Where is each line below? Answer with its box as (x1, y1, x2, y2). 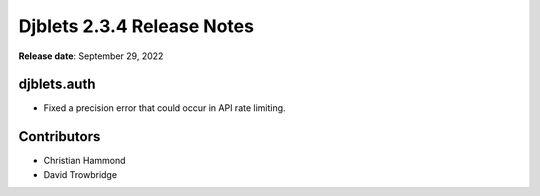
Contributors (18, 128, 101, 145)
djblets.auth (18, 76, 96, 93)
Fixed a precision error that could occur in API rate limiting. (43, 102, 286, 114)
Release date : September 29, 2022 (18, 50, 164, 62)
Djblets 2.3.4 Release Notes (18, 15, 255, 37)
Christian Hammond (43, 155, 126, 167)
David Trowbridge (43, 168, 118, 180)
